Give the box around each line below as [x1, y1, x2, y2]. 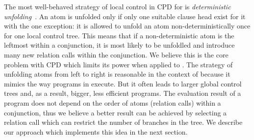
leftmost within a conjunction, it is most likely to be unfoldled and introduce [4, 40, 235, 50]
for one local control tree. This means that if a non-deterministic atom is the [4, 30, 234, 40]
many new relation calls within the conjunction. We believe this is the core [4, 49, 229, 59]
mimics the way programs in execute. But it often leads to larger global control [4, 78, 242, 88]
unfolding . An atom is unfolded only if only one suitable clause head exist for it [4, 11, 246, 21]
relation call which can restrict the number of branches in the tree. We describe [4, 117, 243, 127]
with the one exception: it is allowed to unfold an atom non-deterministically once [4, 21, 251, 31]
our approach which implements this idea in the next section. [4, 126, 188, 137]
